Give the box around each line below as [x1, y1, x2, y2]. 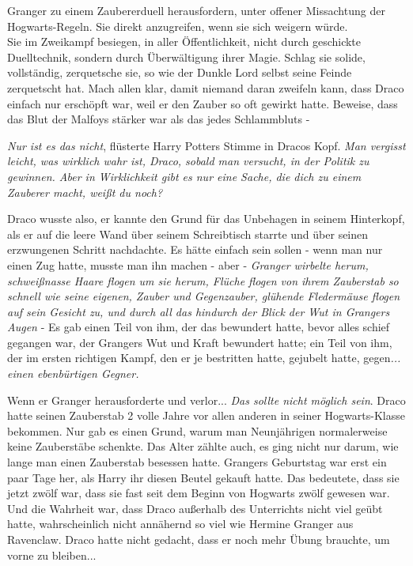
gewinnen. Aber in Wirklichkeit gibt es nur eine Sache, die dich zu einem [7, 168, 362, 184]
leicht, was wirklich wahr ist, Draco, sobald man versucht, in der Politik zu [7, 153, 369, 169]
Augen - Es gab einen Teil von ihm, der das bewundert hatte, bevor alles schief [7, 319, 390, 335]
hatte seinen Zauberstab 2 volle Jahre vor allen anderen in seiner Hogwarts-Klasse [7, 407, 405, 424]
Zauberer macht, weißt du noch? [7, 183, 163, 200]
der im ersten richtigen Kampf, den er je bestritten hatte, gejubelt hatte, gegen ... [7, 349, 401, 366]
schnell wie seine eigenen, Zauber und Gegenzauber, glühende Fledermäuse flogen [7, 288, 400, 304]
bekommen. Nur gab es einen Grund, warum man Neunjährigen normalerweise [7, 422, 388, 439]
